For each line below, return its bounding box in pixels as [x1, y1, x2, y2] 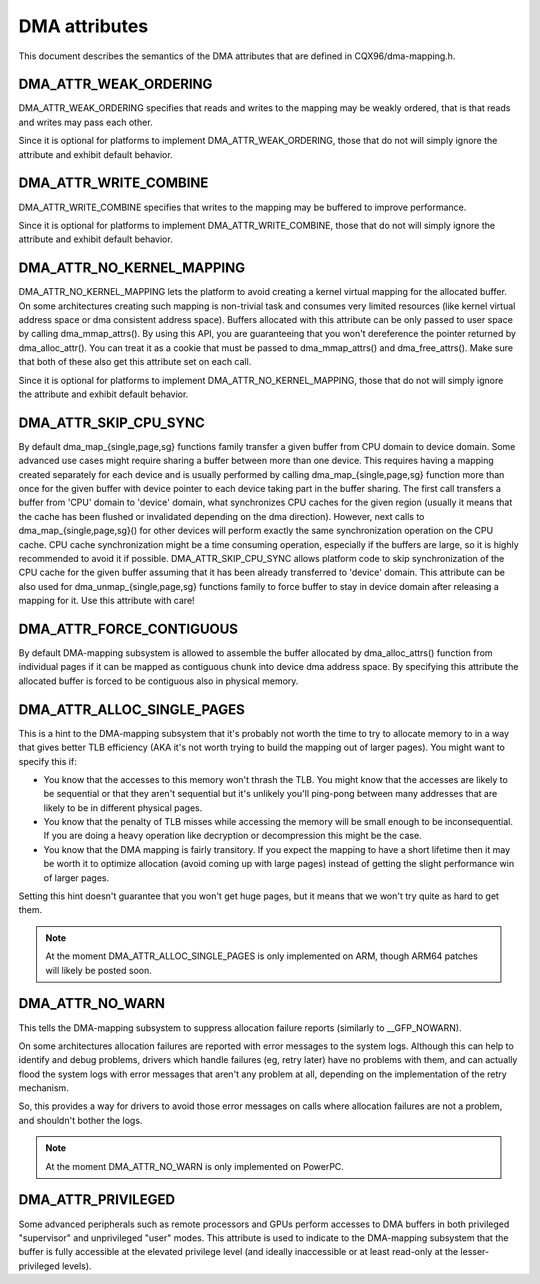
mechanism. [18, 1082, 69, 1094]
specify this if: [18, 755, 77, 767]
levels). [61, 1260, 92, 1272]
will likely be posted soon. [45, 964, 152, 976]
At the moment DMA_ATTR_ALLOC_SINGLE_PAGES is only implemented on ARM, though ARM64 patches [45, 950, 479, 962]
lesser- [460, 1246, 490, 1258]
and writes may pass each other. [18, 116, 154, 128]
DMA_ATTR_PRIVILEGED [18, 1191, 175, 1209]
